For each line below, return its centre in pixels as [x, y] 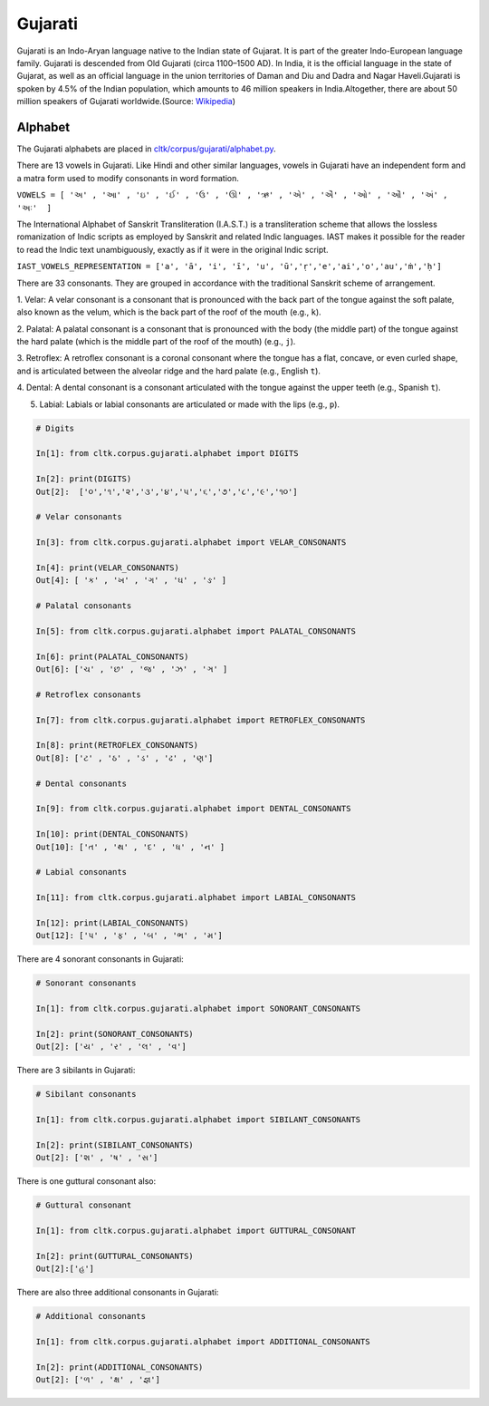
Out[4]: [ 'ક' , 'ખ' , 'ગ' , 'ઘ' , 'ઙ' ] [131, 581]
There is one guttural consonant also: [86, 1181]
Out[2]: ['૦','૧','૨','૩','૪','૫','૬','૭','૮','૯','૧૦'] [167, 491]
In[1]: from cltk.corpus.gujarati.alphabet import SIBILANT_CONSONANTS [198, 1119]
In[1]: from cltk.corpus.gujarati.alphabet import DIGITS [167, 454]
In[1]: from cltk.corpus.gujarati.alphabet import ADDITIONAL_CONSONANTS [203, 1341]
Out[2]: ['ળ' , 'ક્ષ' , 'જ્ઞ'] [98, 1379]
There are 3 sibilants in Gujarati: [76, 1071]
